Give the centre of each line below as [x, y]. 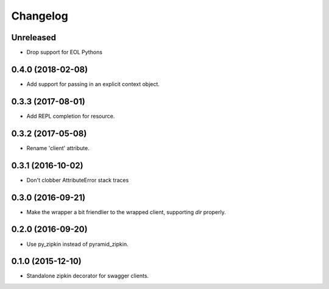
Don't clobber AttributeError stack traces [78, 180]
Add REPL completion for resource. [71, 116]
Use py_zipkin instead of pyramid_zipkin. [77, 244]
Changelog [40, 16]
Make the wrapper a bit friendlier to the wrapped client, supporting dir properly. [126, 212]
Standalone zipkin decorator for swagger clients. [88, 276]
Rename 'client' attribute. [58, 148]
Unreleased [34, 37]
